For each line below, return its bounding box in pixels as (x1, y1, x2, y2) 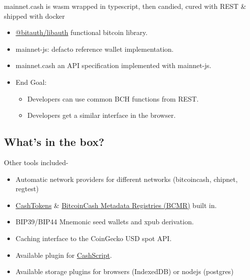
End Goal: (15, 76, 47, 87)
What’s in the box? (4, 134, 105, 149)
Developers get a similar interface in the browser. (27, 110, 176, 120)
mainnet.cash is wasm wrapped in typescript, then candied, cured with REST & (4, 1, 247, 11)
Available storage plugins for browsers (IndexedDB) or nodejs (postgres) (15, 266, 234, 277)
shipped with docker (4, 10, 65, 21)
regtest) (15, 183, 39, 194)
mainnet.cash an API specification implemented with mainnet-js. (15, 60, 212, 70)
